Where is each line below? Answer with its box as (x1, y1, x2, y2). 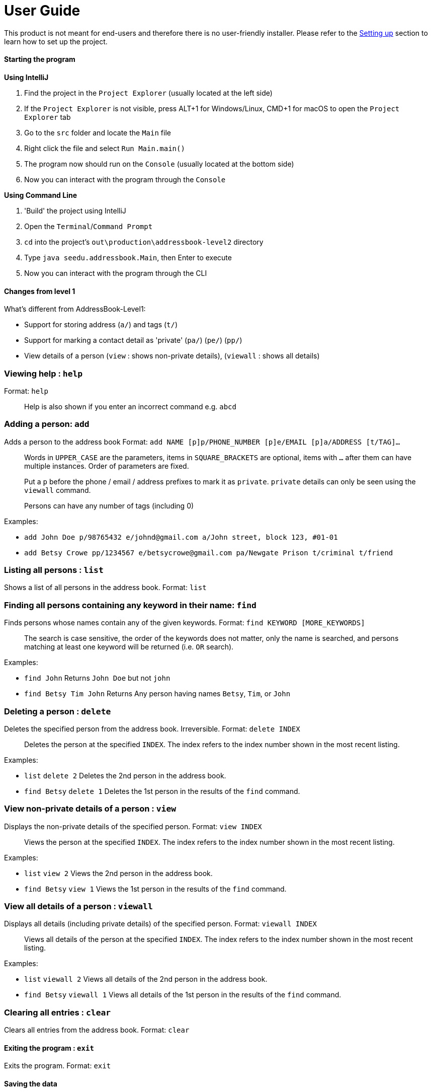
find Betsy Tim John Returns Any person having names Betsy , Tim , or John (24, 689, 291, 698)
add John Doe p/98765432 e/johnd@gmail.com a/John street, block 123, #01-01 (24, 533, 338, 541)
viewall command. (24, 485, 91, 494)
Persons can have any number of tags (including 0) (24, 501, 194, 510)
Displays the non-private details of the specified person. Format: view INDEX (4, 822, 262, 831)
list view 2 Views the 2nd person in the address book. (24, 868, 213, 878)
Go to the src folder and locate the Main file (24, 128, 171, 137)
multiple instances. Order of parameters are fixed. (24, 461, 189, 470)
